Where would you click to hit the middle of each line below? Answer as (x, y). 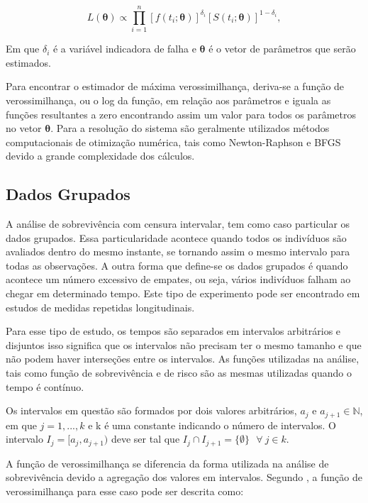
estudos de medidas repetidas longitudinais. (100, 307)
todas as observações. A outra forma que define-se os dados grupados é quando (177, 265)
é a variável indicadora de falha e (124, 49)
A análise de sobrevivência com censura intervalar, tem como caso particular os (178, 224)
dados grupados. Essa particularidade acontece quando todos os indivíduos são (176, 237)
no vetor (24, 128)
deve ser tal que (145, 439)
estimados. (28, 62)
